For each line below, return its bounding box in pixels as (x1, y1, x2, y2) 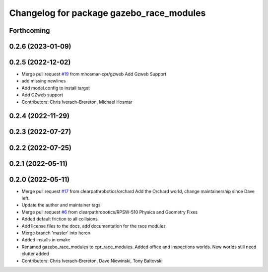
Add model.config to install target (21, 85, 90, 91)
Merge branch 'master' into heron (21, 230, 91, 236)
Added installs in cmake (21, 237, 70, 243)
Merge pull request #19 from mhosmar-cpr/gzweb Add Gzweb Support (21, 71, 167, 77)
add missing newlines (21, 78, 66, 84)
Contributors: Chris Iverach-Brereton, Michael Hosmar (21, 99, 133, 105)
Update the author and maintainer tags (21, 202, 101, 208)
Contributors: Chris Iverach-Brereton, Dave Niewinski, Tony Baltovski (21, 258, 163, 264)
